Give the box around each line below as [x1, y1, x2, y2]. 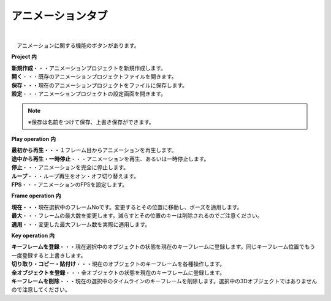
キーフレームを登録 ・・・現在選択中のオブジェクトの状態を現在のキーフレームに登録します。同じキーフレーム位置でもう [11, 243, 316, 251]
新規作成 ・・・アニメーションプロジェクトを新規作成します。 [11, 64, 167, 72]
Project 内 [11, 53, 37, 61]
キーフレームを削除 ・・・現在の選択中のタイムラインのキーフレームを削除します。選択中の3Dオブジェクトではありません [11, 277, 318, 284]
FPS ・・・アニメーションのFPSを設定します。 [11, 181, 128, 188]
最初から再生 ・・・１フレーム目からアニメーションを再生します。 [11, 147, 177, 154]
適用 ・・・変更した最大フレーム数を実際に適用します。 [11, 221, 151, 228]
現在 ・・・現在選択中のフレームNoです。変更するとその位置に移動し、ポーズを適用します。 [11, 203, 243, 211]
